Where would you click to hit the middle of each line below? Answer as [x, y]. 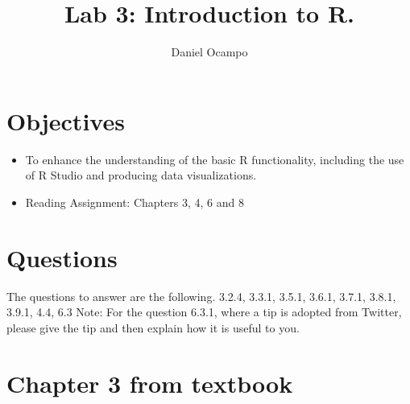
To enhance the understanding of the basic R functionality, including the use [215, 159]
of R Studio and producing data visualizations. [141, 175]
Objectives [66, 120]
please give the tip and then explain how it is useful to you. [153, 327]
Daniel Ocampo [209, 52]
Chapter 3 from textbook [150, 383]
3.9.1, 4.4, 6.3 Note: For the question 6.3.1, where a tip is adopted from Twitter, [204, 312]
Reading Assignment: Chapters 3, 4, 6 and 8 [135, 202]
